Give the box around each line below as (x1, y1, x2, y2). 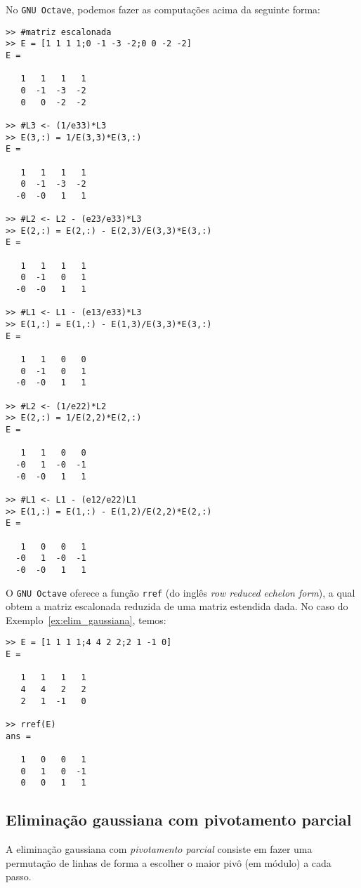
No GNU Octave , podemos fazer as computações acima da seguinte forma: (6, 2, 320, 16)
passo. (6, 869, 32, 884)
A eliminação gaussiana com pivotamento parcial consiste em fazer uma (6, 842, 313, 856)
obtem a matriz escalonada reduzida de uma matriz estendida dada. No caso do (6, 599, 348, 614)
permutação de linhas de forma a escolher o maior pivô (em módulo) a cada (6, 855, 332, 870)
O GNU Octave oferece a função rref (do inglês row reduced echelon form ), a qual (6, 585, 355, 599)
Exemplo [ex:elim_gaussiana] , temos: (6, 612, 166, 627)
